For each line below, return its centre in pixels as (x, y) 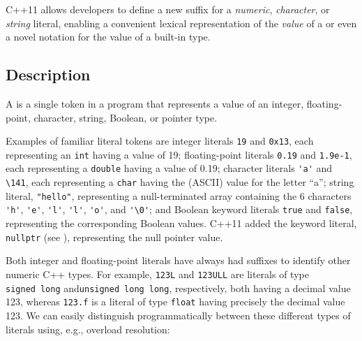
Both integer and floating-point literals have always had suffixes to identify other (178, 260)
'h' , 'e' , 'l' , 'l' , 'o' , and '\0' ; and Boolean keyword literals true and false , (179, 209)
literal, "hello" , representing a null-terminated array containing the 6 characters (179, 195)
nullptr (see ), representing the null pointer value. (114, 237)
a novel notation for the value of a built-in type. (108, 37)
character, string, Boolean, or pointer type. (126, 117)
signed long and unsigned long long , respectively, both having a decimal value (178, 288)
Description (48, 74)
